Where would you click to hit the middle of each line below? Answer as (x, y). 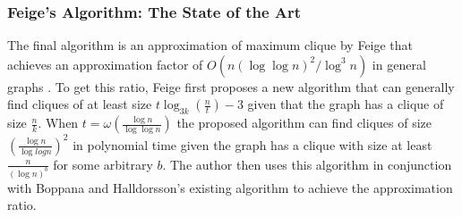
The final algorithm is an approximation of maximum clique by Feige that (210, 45)
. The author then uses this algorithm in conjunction (307, 164)
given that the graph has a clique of (346, 104)
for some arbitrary (103, 164)
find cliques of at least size (80, 104)
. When (58, 123)
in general (399, 64)
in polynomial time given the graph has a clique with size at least (252, 144)
